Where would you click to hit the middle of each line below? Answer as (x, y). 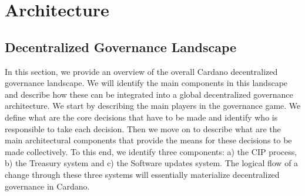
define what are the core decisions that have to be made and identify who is (141, 117)
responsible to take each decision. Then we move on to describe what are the (143, 128)
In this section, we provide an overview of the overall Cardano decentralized (141, 71)
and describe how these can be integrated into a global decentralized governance (149, 94)
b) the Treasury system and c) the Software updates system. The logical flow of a (152, 163)
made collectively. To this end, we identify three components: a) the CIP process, (151, 151)
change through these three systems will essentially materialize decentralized (142, 174)
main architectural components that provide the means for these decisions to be (148, 140)
